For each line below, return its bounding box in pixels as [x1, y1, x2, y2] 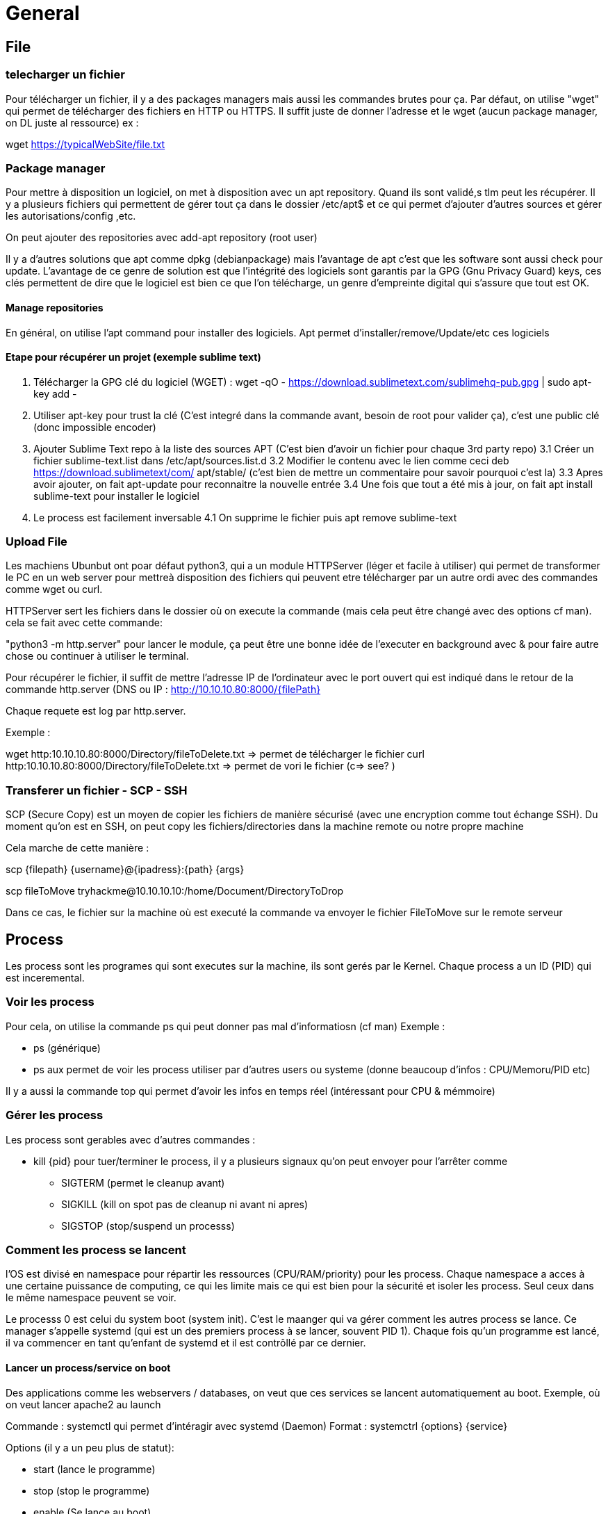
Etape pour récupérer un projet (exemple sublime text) [6, 351, 261, 364]
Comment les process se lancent [6, 1242, 186, 1257]
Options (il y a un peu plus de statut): [6, 1441, 174, 1454]
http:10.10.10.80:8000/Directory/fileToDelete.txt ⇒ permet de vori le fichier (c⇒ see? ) [6, 760, 395, 772]
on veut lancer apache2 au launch [6, 1398, 161, 1410]
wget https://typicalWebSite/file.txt [6, 138, 165, 150]
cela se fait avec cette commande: [6, 617, 163, 629]
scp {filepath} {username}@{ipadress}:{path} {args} [6, 863, 245, 876]
